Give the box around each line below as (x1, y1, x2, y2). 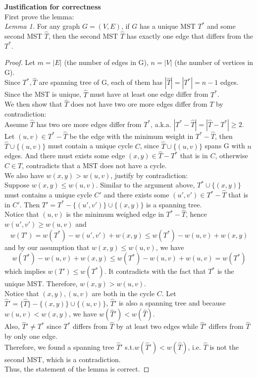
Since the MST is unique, (4, 89, 81, 99)
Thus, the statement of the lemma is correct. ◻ (4, 364, 150, 374)
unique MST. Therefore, (4, 278, 78, 289)
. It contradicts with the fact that (104, 266, 206, 276)
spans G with (205, 140, 245, 151)
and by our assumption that (4, 242, 90, 252)
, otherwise (215, 150, 248, 161)
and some (207, 21, 236, 31)
